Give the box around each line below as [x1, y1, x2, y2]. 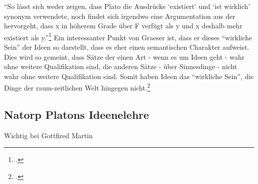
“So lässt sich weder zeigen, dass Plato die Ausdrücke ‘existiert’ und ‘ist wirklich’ [4, 1, 250, 11]
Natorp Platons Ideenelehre [4, 107, 149, 122]
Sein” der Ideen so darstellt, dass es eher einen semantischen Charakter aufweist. [4, 42, 250, 52]
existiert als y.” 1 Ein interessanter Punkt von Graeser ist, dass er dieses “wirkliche [4, 30, 253, 42]
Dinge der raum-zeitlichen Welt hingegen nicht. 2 [4, 81, 150, 93]
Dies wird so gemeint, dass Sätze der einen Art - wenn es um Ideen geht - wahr [4, 51, 245, 62]
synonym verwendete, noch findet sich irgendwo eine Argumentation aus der [4, 10, 236, 21]
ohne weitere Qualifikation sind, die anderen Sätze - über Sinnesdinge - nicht [4, 61, 237, 72]
